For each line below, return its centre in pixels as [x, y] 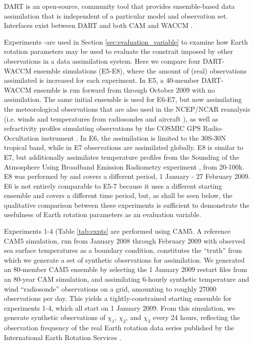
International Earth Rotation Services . [63, 337]
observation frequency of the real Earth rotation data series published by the [119, 328]
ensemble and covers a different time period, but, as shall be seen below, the [118, 195]
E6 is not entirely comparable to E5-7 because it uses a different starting [113, 185]
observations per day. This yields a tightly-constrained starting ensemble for [118, 298]
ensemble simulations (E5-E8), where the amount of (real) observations [140, 70]
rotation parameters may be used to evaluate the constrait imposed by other [119, 51]
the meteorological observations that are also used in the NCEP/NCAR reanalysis [127, 109]
